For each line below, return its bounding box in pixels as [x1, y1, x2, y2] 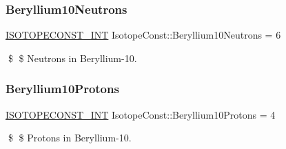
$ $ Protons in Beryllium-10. [8, 130, 132, 145]
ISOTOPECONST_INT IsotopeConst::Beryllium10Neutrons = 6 [6, 28, 281, 42]
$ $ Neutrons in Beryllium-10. [8, 50, 137, 65]
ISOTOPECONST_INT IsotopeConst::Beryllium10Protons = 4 [6, 107, 276, 121]
